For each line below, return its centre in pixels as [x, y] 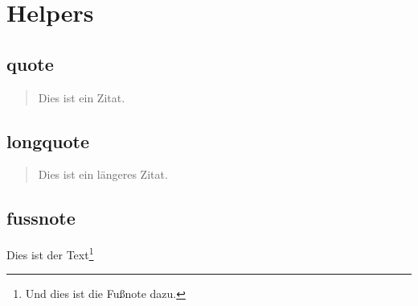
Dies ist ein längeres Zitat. [103, 174]
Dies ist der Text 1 [50, 253]
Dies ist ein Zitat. [82, 97]
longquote [48, 141]
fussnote [41, 218]
